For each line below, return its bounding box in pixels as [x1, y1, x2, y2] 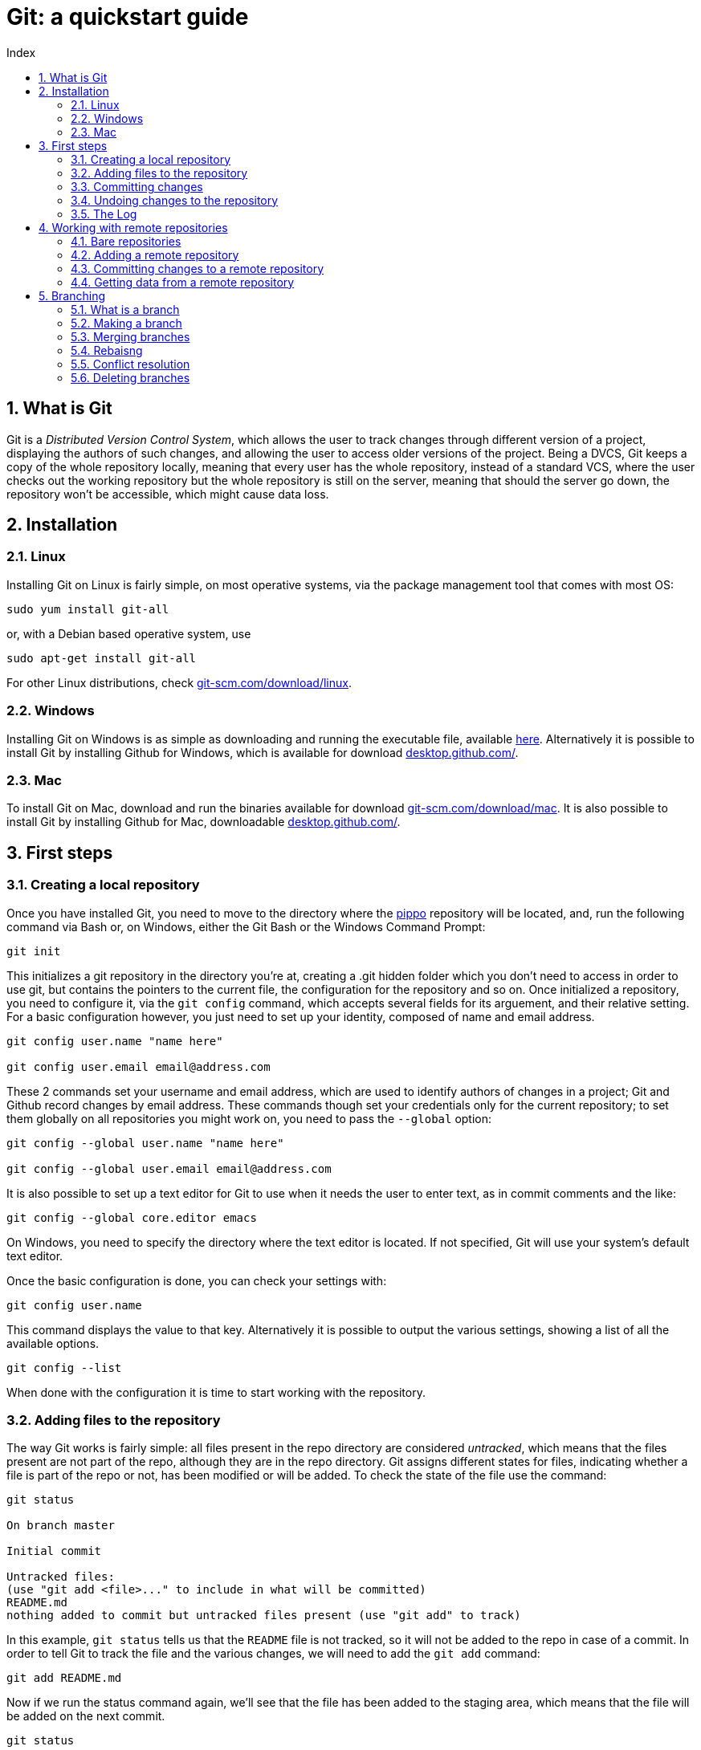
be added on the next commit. [6, 1709, 165, 1724]
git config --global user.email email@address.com [6, 1162, 332, 1175]
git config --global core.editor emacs [6, 1211, 257, 1224]
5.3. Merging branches [71, 329, 190, 344]
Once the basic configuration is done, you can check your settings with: [6, 1273, 387, 1288]
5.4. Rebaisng [71, 343, 143, 357]
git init [6, 944, 61, 958]
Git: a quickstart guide [6, 3, 249, 31]
